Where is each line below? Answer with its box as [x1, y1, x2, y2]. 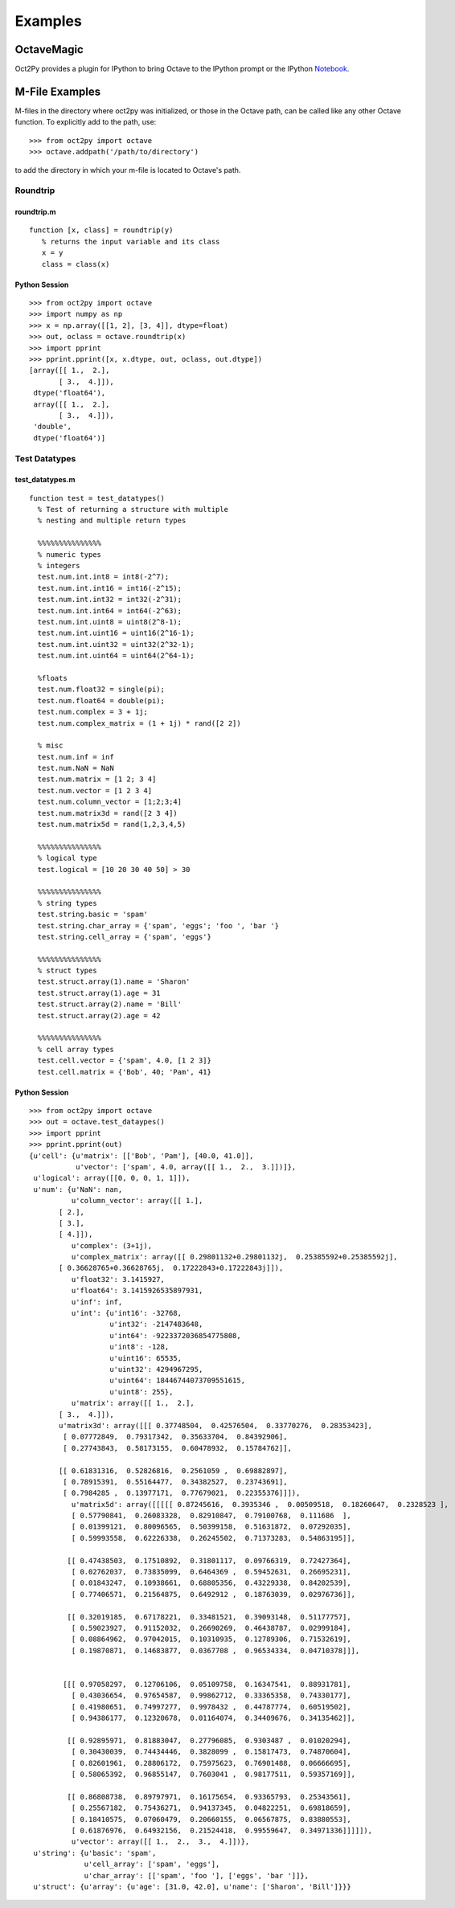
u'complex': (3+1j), [71, 1241, 153, 1250]
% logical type [37, 854, 97, 863]
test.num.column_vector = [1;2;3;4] [37, 797, 182, 807]
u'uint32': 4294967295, [109, 1365, 203, 1374]
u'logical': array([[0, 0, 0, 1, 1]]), [33, 1173, 191, 1183]
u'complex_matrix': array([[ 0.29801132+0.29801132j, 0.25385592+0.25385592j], [71, 1252, 398, 1262]
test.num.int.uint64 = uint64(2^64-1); [37, 651, 195, 661]
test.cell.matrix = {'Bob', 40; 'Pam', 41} [37, 1067, 212, 1076]
